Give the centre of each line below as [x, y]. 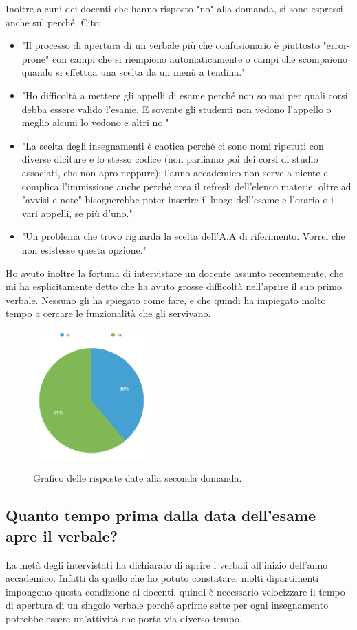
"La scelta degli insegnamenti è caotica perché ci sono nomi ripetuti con [173, 145]
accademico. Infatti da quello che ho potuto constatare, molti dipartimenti [162, 578]
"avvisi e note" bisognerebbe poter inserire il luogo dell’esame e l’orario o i [177, 200]
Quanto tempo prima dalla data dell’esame [161, 515]
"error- [337, 45]
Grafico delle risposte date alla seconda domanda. [138, 478]
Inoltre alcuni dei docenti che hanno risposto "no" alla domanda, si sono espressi [174, 8]
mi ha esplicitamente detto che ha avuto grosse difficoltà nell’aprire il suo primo [174, 286]
